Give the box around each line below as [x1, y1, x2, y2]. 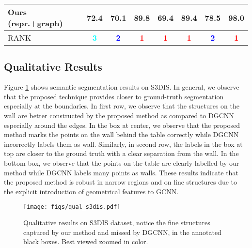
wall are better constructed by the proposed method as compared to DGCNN [4, 110, 234, 120]
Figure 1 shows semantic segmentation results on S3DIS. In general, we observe [4, 82, 239, 92]
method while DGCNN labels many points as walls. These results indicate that [4, 167, 238, 177]
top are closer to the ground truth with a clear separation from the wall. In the [4, 148, 239, 158]
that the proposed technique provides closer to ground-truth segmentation [4, 91, 224, 101]
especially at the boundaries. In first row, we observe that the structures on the [4, 101, 240, 111]
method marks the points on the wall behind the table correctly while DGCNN [4, 129, 239, 139]
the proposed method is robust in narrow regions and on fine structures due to [4, 177, 237, 187]
